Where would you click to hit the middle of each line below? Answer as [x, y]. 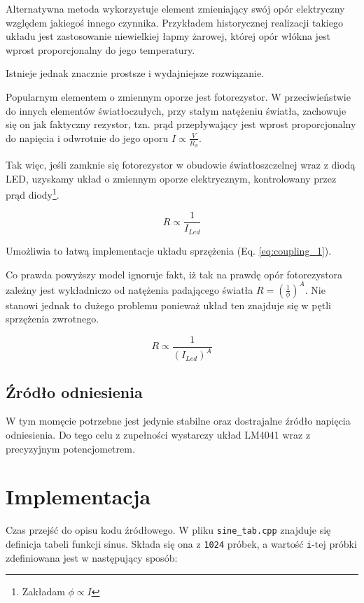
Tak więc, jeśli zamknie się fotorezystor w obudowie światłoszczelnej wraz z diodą [181, 164]
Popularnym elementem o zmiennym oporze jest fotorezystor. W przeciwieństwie [178, 96]
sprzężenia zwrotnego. [52, 319]
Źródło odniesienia [74, 391]
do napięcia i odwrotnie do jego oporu [87, 137]
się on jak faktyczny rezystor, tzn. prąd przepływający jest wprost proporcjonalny [181, 124]
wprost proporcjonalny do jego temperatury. [100, 49]
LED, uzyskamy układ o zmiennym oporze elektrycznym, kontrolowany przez [171, 178]
